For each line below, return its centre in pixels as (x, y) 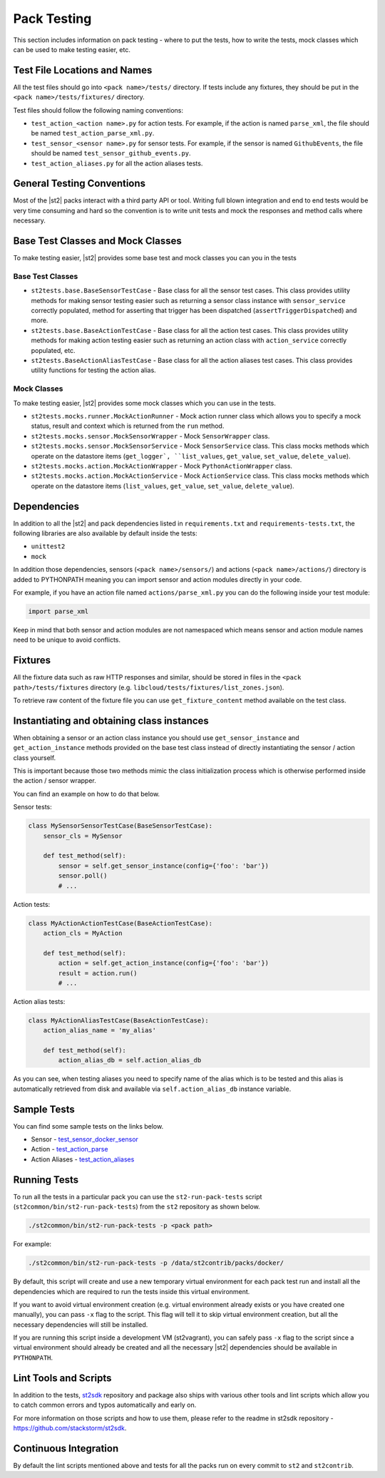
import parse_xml (58, 611)
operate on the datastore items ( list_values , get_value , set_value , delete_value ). (163, 486)
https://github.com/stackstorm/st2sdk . (70, 1428)
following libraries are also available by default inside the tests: (105, 533)
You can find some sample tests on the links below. (88, 1126)
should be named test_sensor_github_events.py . (111, 153)
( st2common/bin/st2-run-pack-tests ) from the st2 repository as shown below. (137, 1207)
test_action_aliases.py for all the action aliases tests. (117, 163)
